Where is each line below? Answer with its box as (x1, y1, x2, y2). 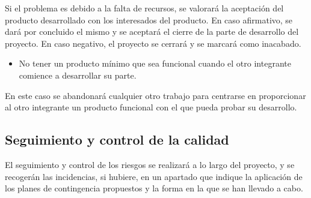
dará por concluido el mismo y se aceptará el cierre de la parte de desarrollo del (5, 25, 299, 38)
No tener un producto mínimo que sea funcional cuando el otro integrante (19, 57, 291, 70)
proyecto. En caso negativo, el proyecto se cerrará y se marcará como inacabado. (5, 37, 301, 49)
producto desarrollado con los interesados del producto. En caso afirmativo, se (5, 13, 293, 26)
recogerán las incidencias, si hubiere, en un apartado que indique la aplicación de (5, 170, 303, 182)
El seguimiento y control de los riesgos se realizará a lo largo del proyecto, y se (5, 158, 295, 170)
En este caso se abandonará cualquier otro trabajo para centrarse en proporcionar (5, 89, 306, 101)
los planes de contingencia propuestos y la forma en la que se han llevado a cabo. (5, 182, 303, 194)
